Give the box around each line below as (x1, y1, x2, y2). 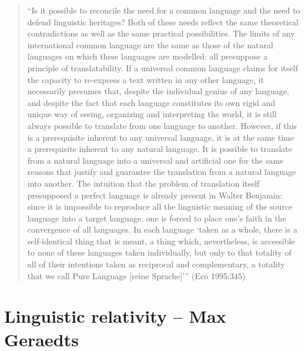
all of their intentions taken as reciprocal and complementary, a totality (27, 258, 285, 270)
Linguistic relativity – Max (4, 304, 226, 328)
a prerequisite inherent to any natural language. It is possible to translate (27, 143, 292, 155)
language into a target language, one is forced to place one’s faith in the (27, 211, 286, 224)
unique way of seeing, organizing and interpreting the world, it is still (27, 108, 277, 120)
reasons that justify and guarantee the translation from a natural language (27, 165, 296, 178)
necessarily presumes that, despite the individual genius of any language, (27, 85, 289, 97)
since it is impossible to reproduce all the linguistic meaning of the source (27, 200, 293, 213)
